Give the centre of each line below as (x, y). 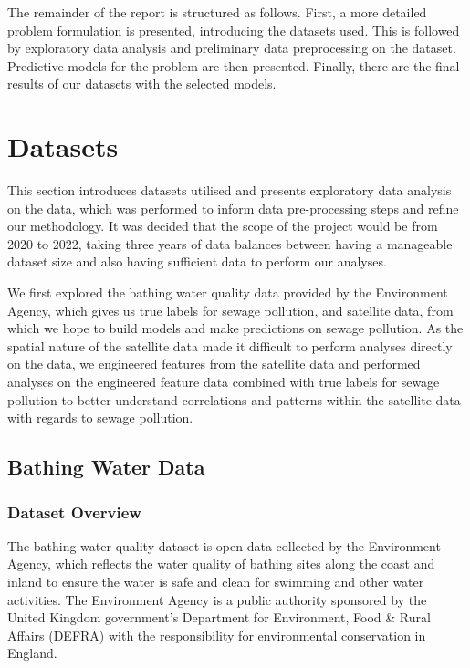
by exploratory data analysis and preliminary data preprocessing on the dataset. (232, 48)
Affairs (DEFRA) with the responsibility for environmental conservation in (217, 635)
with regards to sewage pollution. (100, 417)
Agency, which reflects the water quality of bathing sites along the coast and (221, 564)
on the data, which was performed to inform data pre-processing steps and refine (233, 208)
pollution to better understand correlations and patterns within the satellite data (234, 399)
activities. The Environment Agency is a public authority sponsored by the (217, 599)
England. (32, 653)
